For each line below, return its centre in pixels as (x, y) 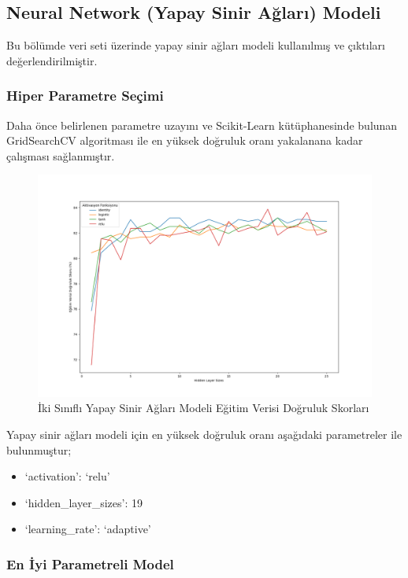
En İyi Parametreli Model (90, 563)
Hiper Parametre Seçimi (85, 96)
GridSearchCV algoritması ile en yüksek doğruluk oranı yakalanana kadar (185, 140)
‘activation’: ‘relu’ (67, 476)
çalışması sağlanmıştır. (61, 155)
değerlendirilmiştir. (52, 60)
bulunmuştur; (39, 449)
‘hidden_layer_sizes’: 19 (83, 502)
